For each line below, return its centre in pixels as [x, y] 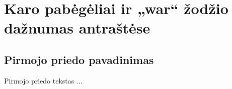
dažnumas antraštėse [77, 28]
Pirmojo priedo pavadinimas [79, 59]
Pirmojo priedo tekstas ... [43, 80]
